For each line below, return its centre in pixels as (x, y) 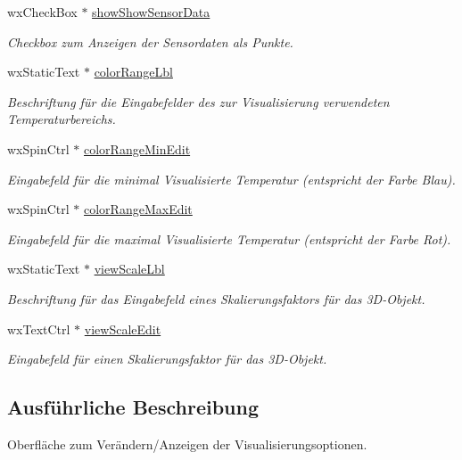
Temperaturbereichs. (62, 119)
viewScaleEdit (123, 329)
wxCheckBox (42, 12)
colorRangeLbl (133, 72)
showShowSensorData (151, 12)
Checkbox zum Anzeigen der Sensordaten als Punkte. (150, 41)
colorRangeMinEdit (137, 148)
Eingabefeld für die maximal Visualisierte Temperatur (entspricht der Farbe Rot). (229, 238)
